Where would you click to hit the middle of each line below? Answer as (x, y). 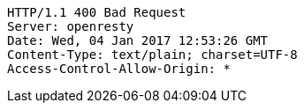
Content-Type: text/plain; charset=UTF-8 (152, 55)
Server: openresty (71, 26)
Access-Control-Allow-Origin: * (119, 69)
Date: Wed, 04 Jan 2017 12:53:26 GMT (138, 40)
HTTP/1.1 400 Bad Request (97, 12)
